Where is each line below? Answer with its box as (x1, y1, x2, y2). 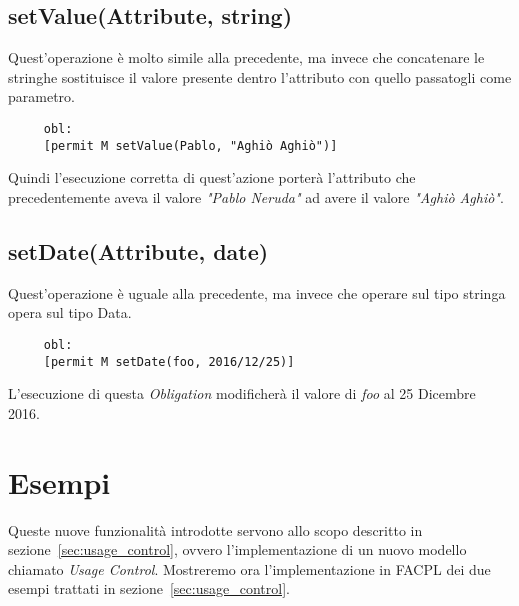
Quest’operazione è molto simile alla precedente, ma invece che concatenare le (8, 47, 485, 68)
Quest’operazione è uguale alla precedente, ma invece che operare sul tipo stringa (8, 282, 506, 303)
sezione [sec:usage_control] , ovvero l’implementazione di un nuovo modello (8, 539, 467, 560)
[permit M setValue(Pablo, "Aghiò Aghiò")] (43, 138, 338, 153)
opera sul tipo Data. (8, 302, 132, 323)
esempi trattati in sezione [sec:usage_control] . (8, 578, 290, 599)
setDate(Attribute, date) (8, 235, 269, 266)
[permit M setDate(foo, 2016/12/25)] (43, 354, 295, 369)
